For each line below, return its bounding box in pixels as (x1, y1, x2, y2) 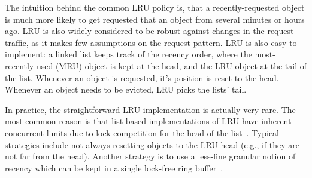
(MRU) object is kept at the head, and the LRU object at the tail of (55, 59, 307, 72)
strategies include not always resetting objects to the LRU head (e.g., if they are (5, 138, 300, 151)
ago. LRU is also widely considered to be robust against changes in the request (5, 24, 294, 37)
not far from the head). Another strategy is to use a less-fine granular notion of (5, 150, 296, 162)
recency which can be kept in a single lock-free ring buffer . (5, 161, 223, 174)
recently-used (5, 59, 53, 72)
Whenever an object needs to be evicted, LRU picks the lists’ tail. (5, 83, 247, 96)
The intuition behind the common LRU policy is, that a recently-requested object (5, 1, 305, 13)
